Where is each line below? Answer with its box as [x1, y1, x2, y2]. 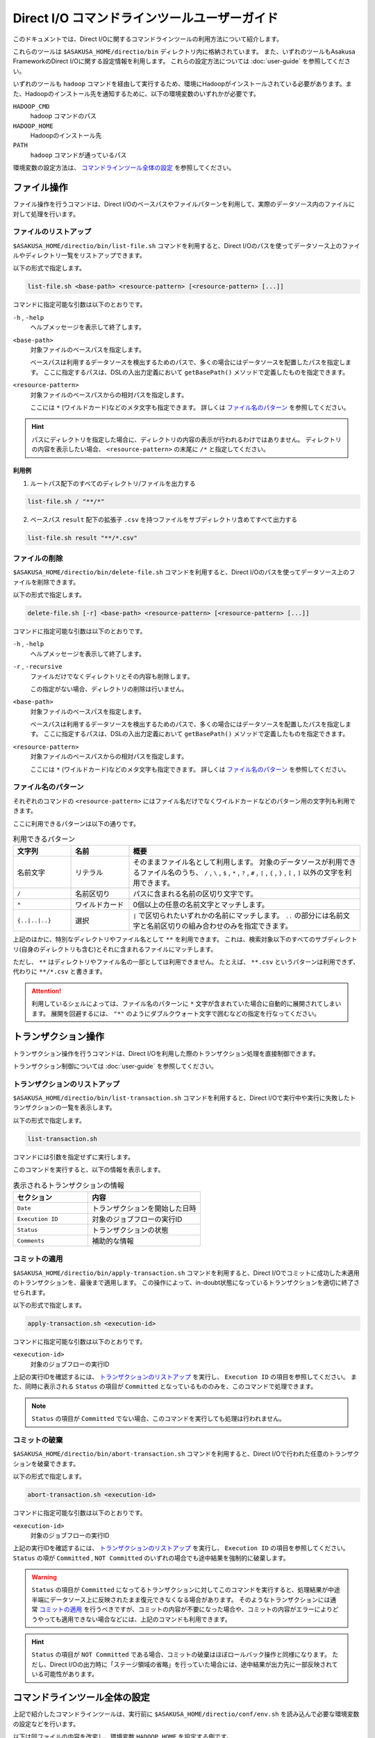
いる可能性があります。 [31, 1670, 99, 1678]
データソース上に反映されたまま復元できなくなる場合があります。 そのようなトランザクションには [49, 1595, 331, 1604]
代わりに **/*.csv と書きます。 [12, 967, 106, 976]
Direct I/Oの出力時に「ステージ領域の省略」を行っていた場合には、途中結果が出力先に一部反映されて [49, 1660, 338, 1668]
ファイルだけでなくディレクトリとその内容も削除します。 [30, 672, 194, 681]
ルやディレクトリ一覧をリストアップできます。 [12, 251, 146, 260]
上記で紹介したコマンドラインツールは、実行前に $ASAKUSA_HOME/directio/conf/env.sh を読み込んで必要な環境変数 [12, 1710, 360, 1719]
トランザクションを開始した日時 [92, 1203, 197, 1213]
